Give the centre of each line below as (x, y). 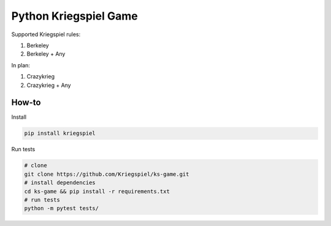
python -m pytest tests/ (62, 209)
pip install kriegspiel (60, 134)
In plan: (21, 65)
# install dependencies (60, 183)
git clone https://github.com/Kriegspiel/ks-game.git (107, 174)
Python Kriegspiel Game (74, 16)
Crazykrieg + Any (49, 85)
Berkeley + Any (46, 54)
